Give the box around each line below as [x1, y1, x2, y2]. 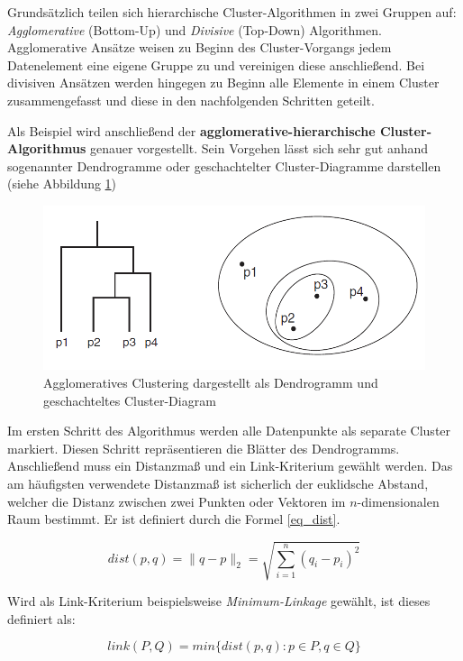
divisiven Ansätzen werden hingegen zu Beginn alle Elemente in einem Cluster [7, 73, 440, 92]
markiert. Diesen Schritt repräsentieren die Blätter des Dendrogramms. [7, 438, 400, 457]
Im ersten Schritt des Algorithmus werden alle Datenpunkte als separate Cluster [7, 421, 451, 440]
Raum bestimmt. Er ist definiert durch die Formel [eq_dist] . [7, 510, 340, 528]
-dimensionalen [357, 491, 440, 510]
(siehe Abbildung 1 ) [7, 174, 117, 193]
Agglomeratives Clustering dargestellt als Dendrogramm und [43, 372, 378, 391]
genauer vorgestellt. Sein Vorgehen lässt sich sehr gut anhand [89, 139, 429, 158]
